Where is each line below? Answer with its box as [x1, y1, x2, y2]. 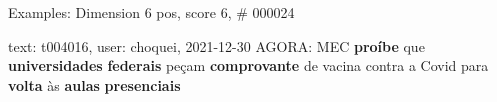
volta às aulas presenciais [8, 74, 181, 95]
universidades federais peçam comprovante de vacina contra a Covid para [8, 55, 489, 76]
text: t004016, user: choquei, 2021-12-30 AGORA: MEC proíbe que [8, 35, 425, 56]
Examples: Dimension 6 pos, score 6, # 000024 [8, 2, 295, 22]
